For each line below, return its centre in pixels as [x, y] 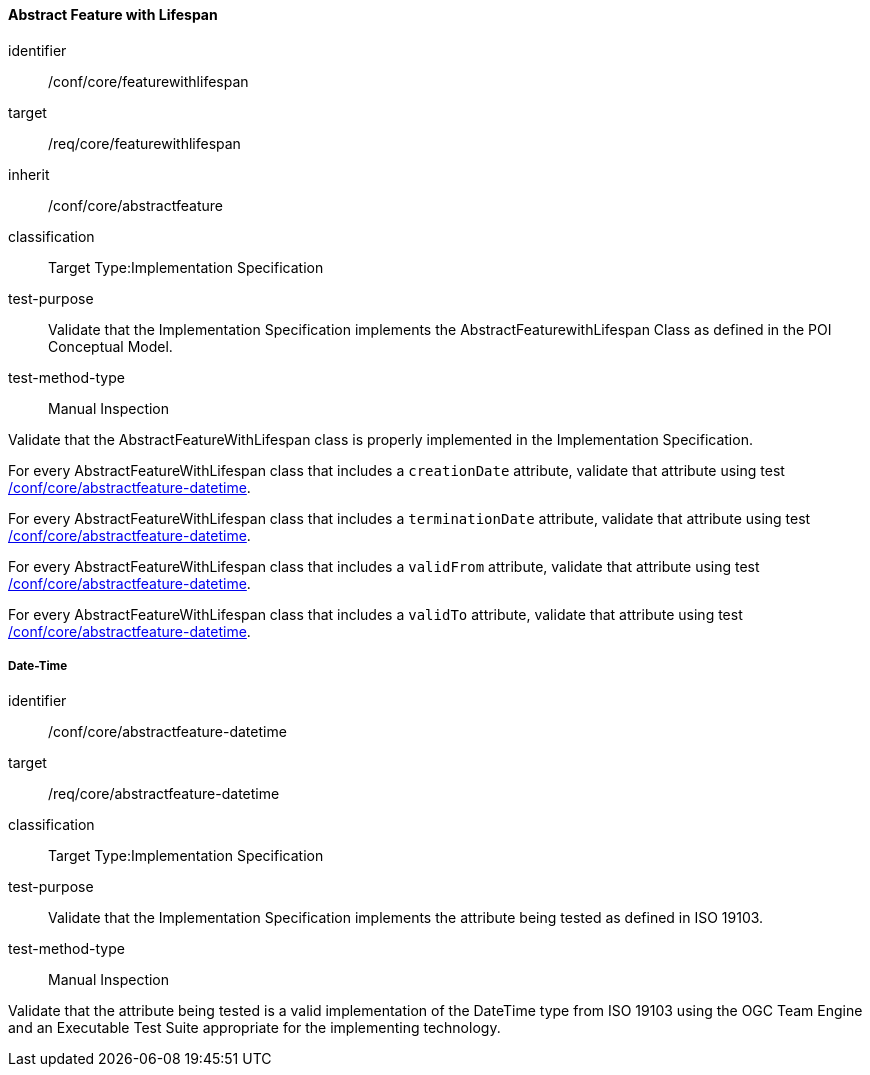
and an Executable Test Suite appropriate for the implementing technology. [254, 1028]
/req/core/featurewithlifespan [144, 143]
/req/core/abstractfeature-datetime [164, 794]
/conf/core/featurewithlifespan [148, 81]
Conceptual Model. [110, 346]
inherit [29, 174]
